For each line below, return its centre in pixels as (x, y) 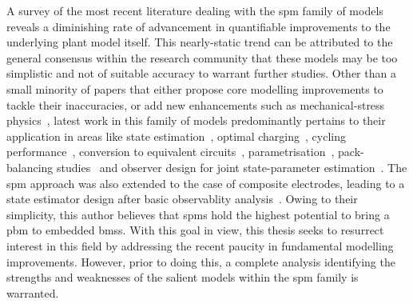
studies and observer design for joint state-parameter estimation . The (232, 167)
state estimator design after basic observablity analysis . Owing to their (182, 199)
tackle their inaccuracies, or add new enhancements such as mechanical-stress (196, 104)
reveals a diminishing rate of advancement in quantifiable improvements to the (199, 26)
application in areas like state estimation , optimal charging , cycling (176, 136)
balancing (30, 167)
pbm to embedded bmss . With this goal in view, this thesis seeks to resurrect (195, 230)
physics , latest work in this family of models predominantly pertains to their (196, 120)
